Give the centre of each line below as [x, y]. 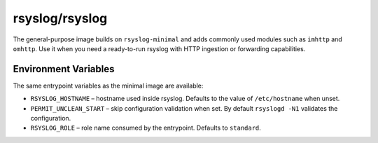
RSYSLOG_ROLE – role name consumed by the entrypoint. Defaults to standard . [146, 128]
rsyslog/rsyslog [60, 18]
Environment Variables [64, 69]
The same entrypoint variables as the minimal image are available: [108, 86]
